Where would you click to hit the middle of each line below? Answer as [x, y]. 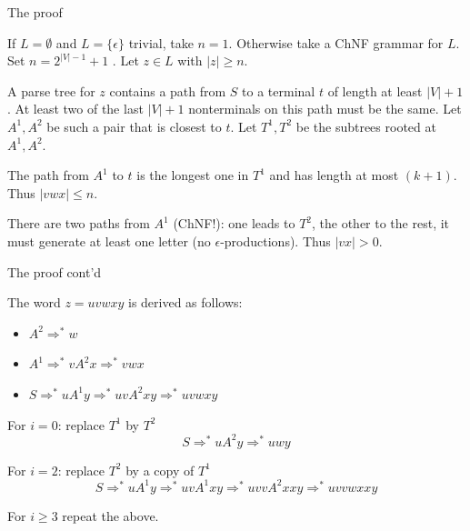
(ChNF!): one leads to [234, 223]
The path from [48, 175]
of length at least [375, 90]
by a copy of [160, 470]
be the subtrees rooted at [366, 126]
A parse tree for [51, 90]
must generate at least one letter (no [109, 240]
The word [34, 302]
